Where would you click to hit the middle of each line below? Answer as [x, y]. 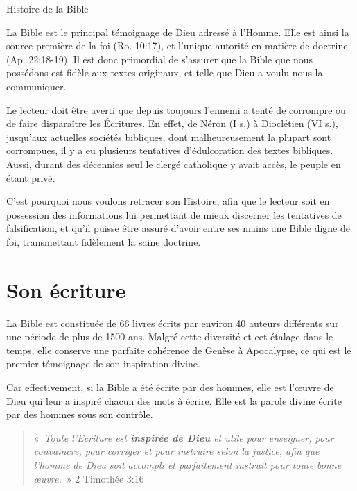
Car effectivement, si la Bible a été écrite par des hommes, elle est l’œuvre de [170, 387]
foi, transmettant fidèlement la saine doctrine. [104, 241]
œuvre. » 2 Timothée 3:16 [89, 478]
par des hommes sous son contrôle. [80, 414]
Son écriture [66, 289]
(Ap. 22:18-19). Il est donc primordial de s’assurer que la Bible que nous [160, 59]
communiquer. [36, 86]
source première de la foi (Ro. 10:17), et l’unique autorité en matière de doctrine [177, 45]
